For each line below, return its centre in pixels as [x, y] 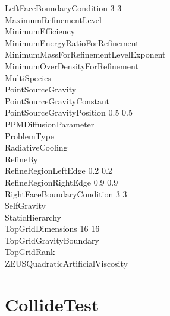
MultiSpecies [28, 77]
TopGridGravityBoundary [52, 240]
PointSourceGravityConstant [57, 100]
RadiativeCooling [36, 147]
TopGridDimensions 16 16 [52, 229]
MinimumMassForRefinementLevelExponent [85, 54]
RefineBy [21, 159]
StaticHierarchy [33, 217]
